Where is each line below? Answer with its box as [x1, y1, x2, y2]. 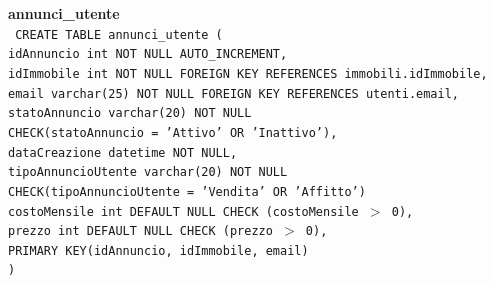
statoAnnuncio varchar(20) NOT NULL [8, 106, 252, 121]
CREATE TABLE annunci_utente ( [15, 27, 223, 42]
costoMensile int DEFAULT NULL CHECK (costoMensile [8, 204, 359, 219]
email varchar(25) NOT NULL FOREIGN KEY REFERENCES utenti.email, [8, 86, 460, 101]
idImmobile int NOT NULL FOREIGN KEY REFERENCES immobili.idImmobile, [8, 66, 488, 81]
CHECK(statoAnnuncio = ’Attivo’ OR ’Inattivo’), [8, 125, 338, 140]
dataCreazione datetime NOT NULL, [8, 145, 238, 160]
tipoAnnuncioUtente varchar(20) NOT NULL [8, 165, 288, 180]
